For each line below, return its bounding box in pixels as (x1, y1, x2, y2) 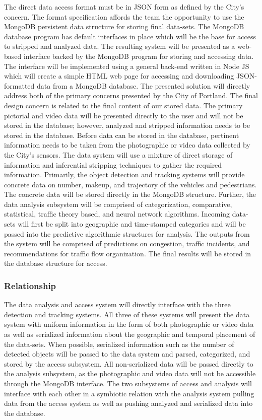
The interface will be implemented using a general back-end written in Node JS (4, 60, 249, 71)
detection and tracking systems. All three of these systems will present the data (4, 309, 250, 319)
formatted (4, 80, 35, 91)
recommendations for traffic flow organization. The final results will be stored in (4, 248, 251, 258)
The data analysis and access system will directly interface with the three (4, 299, 231, 310)
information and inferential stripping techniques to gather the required (4, 159, 222, 170)
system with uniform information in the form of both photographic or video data (4, 319, 254, 329)
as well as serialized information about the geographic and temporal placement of (4, 329, 255, 339)
